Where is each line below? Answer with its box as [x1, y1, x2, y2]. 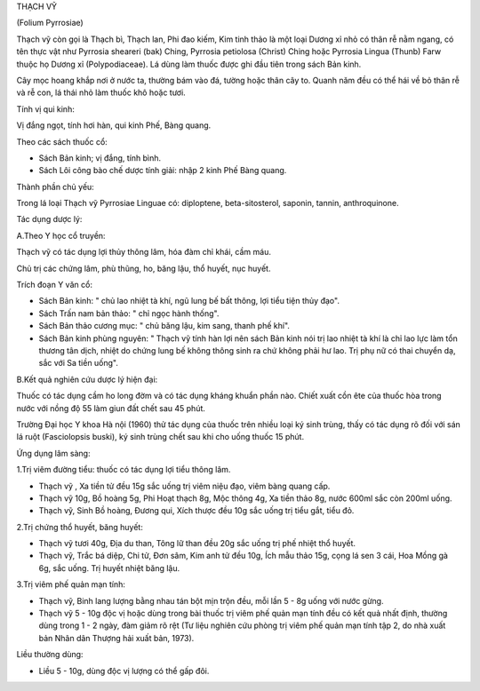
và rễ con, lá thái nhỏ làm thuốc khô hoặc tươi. [16, 87, 186, 98]
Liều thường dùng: [16, 649, 84, 660]
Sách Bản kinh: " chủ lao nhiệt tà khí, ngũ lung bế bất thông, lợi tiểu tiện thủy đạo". [38, 296, 340, 306]
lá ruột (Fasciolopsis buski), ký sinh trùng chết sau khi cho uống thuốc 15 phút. [16, 432, 305, 442]
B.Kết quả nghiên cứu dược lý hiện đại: [16, 374, 158, 385]
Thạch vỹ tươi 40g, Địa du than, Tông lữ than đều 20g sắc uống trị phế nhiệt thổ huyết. [38, 538, 356, 549]
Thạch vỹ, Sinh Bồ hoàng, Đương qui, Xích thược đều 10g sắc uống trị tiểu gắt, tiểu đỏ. [38, 505, 355, 516]
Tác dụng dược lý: [16, 214, 83, 225]
